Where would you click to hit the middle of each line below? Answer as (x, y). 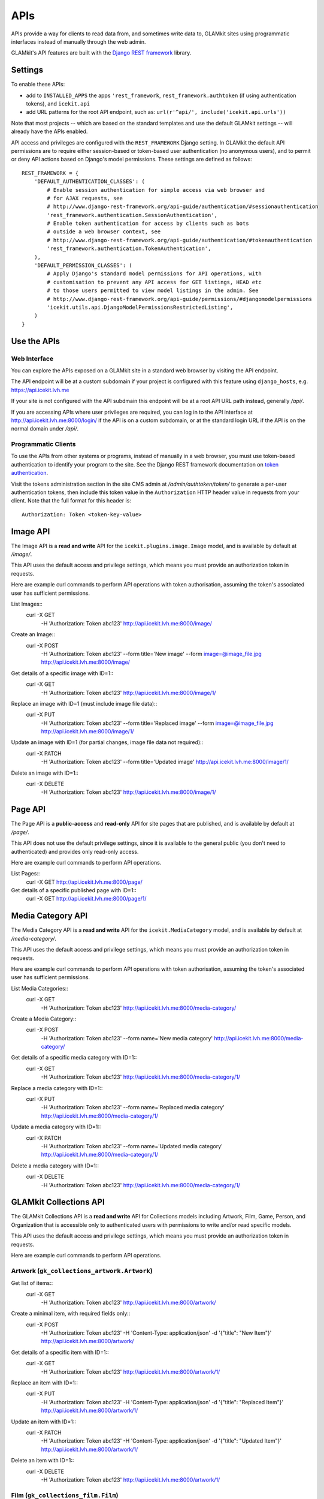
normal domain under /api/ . (45, 429)
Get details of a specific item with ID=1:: (60, 1352)
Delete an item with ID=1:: (43, 1461)
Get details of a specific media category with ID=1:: (74, 1058)
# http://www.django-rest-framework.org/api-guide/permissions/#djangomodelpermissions (180, 299)
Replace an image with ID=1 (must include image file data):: (84, 703)
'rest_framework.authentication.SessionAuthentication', (132, 215)
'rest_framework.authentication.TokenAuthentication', (129, 249)
